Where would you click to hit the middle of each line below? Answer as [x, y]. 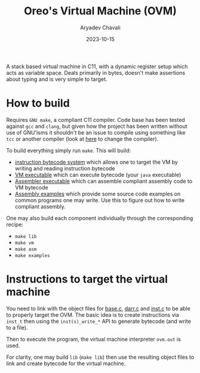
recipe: [15, 224]
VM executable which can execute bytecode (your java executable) [98, 175]
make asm [26, 249]
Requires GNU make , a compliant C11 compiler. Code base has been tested [96, 120]
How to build [38, 103]
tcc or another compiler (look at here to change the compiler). [82, 139]
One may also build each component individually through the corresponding [100, 218]
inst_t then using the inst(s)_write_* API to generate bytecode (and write [99, 321]
